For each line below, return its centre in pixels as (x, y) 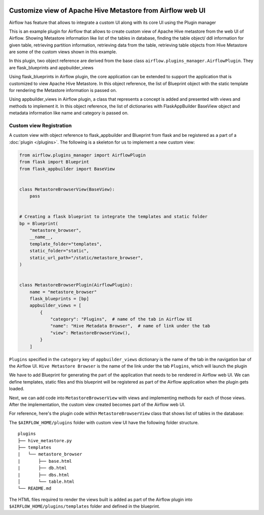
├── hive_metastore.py (45, 440)
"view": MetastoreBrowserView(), (90, 333)
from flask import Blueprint (54, 162)
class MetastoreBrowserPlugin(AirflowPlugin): (76, 285)
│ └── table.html (46, 482)
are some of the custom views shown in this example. (63, 52)
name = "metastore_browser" (63, 292)
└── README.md (34, 488)
